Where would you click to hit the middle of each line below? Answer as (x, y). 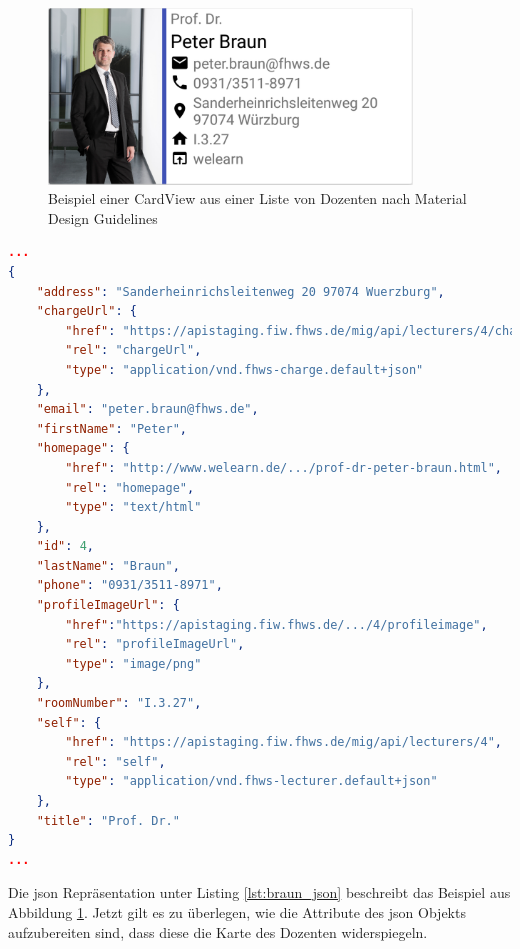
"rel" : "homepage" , (130, 487)
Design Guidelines (103, 217)
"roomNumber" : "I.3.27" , (119, 703)
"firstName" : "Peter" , (112, 428)
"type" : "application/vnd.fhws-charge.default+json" (244, 369)
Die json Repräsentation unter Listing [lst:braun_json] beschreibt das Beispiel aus (259, 892)
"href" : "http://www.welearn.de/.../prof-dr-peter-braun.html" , (284, 467)
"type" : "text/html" (133, 507)
